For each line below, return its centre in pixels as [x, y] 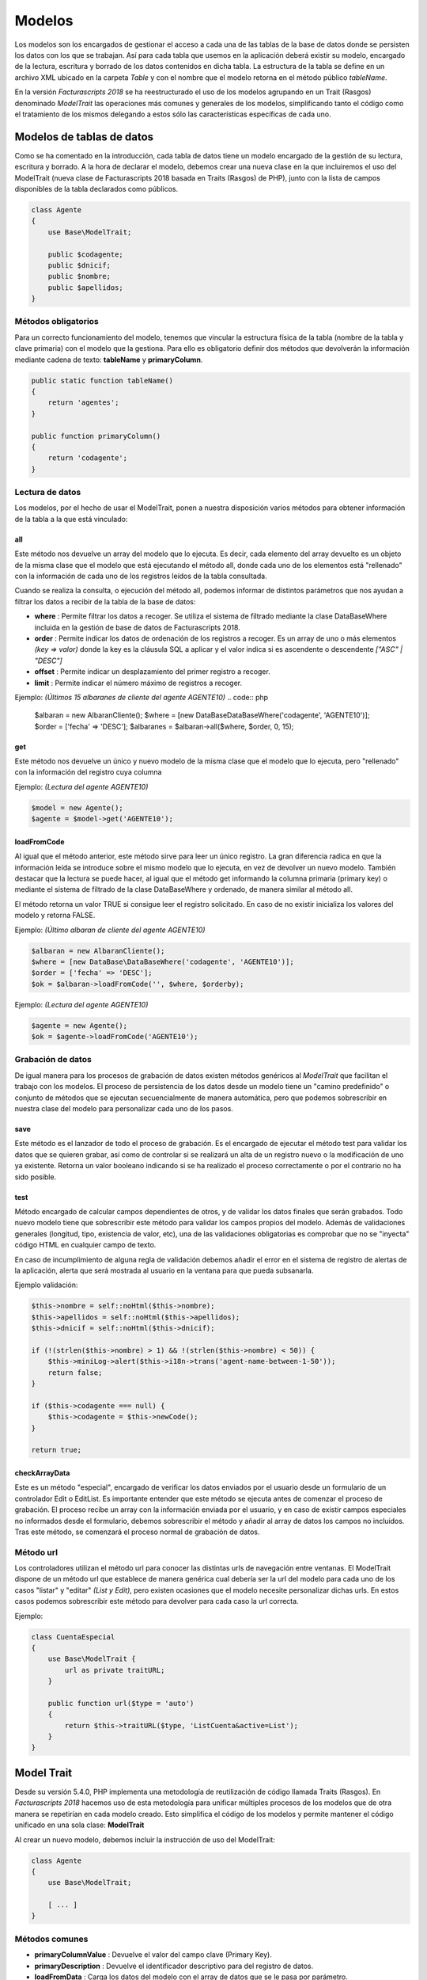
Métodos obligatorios [57, 322]
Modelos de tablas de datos [84, 137]
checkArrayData [42, 1472]
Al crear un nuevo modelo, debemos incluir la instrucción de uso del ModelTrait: [145, 1839]
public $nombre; [79, 276]
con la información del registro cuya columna [88, 772]
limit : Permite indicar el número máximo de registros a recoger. [138, 683]
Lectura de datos [48, 493]
